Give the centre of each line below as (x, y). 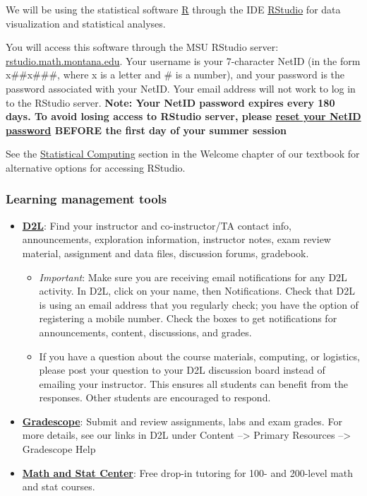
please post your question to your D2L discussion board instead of (182, 370)
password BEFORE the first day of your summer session (146, 130)
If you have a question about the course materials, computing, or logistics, (199, 356)
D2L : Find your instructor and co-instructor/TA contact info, (157, 225)
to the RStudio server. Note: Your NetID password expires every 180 (170, 102)
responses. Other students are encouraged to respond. (155, 397)
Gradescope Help (59, 449)
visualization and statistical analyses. (86, 23)
